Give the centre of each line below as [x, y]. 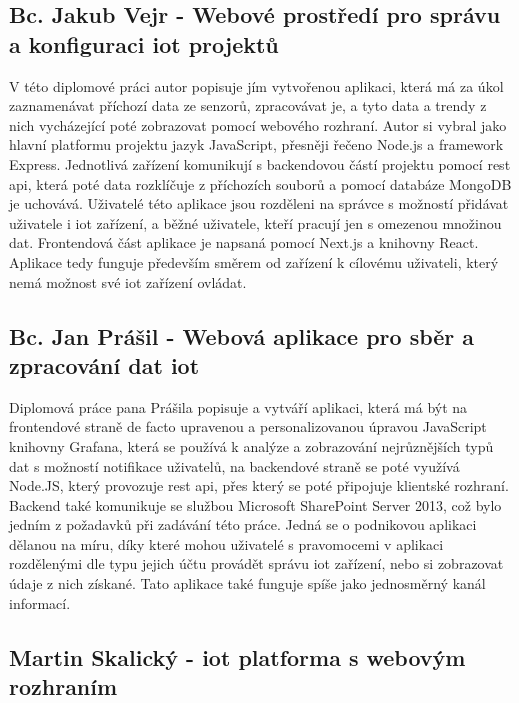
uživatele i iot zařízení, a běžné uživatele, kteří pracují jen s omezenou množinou [255, 222]
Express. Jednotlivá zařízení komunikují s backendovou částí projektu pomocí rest [260, 163]
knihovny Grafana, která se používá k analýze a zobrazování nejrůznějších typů [251, 445]
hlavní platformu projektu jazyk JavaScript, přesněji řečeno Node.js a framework [256, 144]
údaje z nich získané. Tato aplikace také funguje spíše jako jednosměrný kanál [247, 583]
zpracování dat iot [104, 364]
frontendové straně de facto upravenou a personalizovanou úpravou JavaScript [248, 426]
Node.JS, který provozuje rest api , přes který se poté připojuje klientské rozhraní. [259, 485]
